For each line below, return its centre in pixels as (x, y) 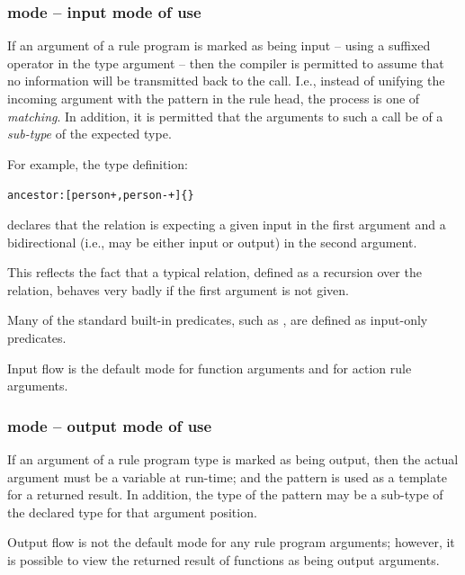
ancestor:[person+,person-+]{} (101, 196)
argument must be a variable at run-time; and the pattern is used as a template (227, 476)
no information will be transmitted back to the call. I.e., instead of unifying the (226, 81)
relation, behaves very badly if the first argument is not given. (178, 289)
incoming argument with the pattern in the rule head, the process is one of (214, 98)
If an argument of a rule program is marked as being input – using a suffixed (219, 45)
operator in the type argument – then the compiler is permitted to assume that (226, 63)
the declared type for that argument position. (132, 512)
